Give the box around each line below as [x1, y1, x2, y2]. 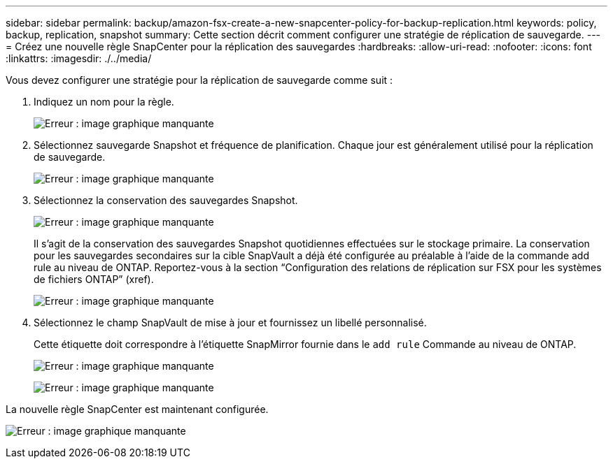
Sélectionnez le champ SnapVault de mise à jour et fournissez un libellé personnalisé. [34, 317, 427, 328]
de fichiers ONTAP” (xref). [34, 273, 154, 285]
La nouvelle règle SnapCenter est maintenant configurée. [6, 403, 269, 415]
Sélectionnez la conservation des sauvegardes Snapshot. [34, 194, 298, 206]
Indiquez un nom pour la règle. [34, 96, 174, 108]
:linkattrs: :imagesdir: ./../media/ [6, 52, 152, 64]
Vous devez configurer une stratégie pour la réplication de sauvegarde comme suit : [6, 74, 393, 86]
